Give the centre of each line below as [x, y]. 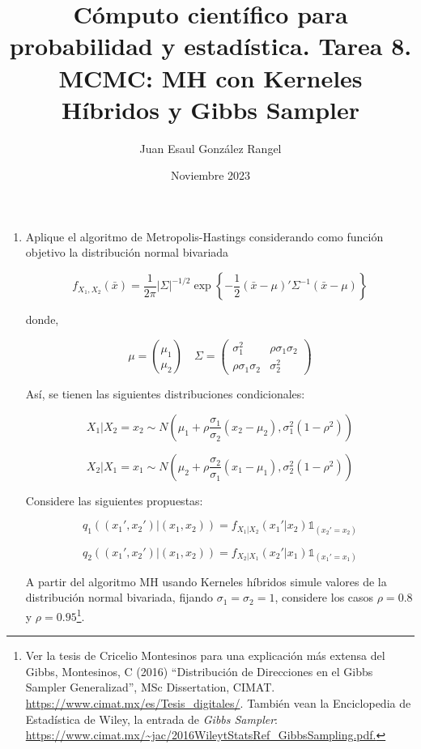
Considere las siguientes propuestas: [114, 500]
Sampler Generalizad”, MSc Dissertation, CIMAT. [150, 687]
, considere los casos [324, 597]
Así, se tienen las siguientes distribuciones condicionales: [165, 394]
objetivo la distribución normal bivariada [127, 252]
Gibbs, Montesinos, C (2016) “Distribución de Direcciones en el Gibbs [199, 671]
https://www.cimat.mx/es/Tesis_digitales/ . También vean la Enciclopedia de [218, 703]
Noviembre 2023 [210, 175]
